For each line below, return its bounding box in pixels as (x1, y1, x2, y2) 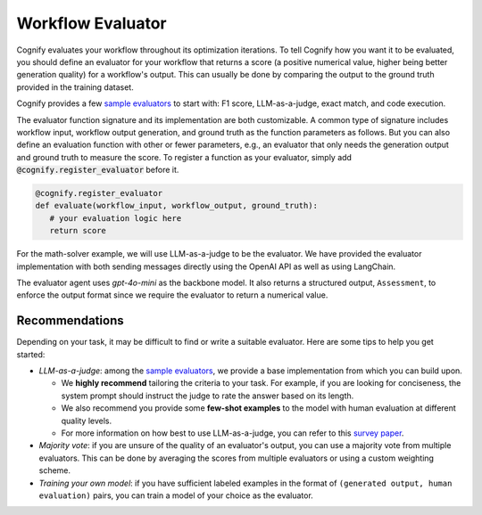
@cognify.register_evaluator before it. (16, 165, 179, 176)
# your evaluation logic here (49, 213, 182, 223)
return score (49, 225, 107, 236)
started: (16, 348, 46, 360)
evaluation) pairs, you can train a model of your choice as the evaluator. (38, 490, 314, 501)
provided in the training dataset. (16, 81, 134, 93)
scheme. (38, 465, 71, 476)
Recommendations (16, 313, 124, 329)
